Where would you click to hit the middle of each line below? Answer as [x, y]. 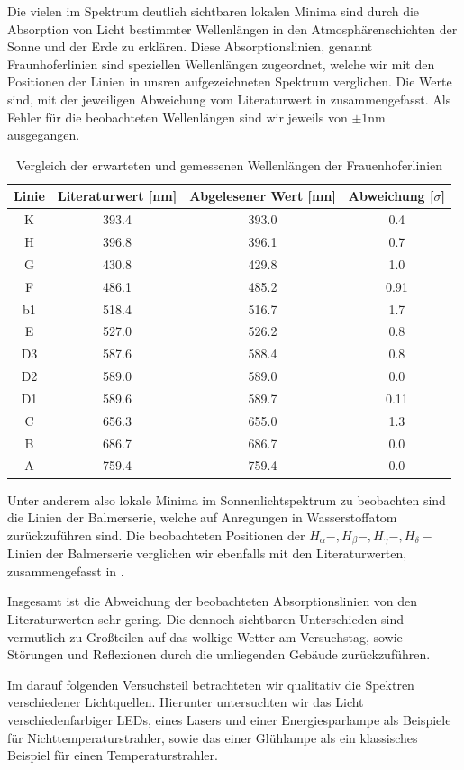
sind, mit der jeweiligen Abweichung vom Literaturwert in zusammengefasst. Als [229, 99]
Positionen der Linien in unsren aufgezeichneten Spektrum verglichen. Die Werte [230, 82]
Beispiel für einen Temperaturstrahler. [113, 755]
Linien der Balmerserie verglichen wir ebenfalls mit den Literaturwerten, [207, 553]
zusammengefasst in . [66, 571]
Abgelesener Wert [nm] [263, 196]
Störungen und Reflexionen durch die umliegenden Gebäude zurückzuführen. [219, 654]
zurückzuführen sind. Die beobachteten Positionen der [156, 534]
